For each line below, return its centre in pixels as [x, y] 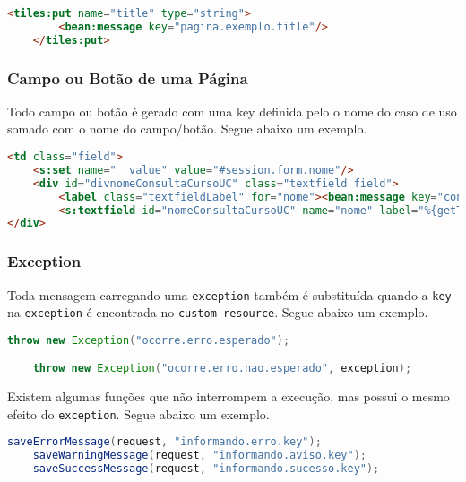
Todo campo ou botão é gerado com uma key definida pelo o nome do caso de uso [232, 111]
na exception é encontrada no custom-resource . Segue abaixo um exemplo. [218, 312]
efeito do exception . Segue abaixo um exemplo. [138, 413]
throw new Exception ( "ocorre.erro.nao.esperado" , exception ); [222, 369]
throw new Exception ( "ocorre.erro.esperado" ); [149, 340]
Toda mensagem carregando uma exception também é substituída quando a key [229, 294]
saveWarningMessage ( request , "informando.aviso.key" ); [199, 456]
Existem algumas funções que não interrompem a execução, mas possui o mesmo [229, 396]
